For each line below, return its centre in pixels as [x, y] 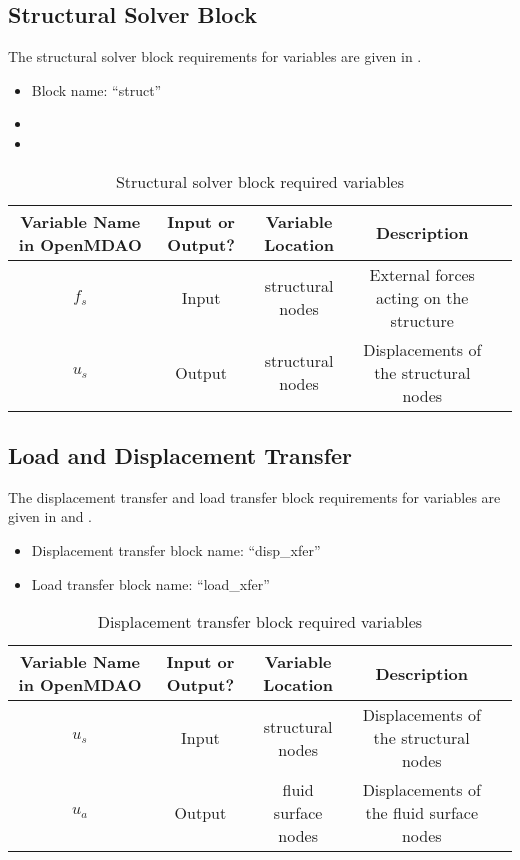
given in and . [50, 516]
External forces [422, 274]
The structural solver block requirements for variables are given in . [215, 56]
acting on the [422, 297]
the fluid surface [422, 813]
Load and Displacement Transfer [180, 454]
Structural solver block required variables [260, 181]
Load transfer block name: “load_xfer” [150, 583]
